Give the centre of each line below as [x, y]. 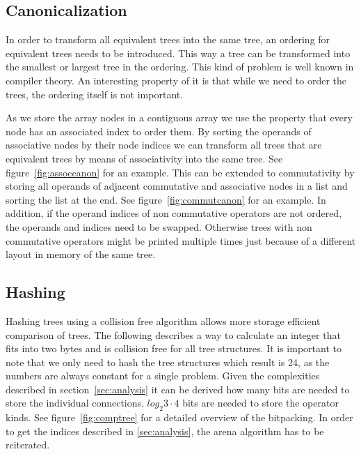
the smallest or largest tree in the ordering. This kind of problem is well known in [180, 67]
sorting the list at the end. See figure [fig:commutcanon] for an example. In [166, 199]
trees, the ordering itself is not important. [95, 94]
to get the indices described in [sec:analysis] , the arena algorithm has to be [165, 431]
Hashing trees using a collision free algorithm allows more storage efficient [163, 320]
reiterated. [28, 445]
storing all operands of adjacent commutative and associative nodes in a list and [177, 186]
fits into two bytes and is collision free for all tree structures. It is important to [174, 348]
